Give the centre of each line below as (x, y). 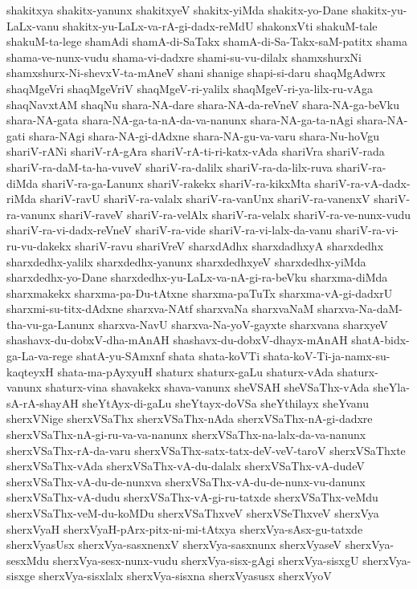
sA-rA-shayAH (43, 402)
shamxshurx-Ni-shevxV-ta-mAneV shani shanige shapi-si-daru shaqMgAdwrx (196, 73)
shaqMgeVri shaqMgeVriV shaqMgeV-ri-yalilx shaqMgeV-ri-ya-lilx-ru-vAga (190, 88)
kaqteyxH (30, 371)
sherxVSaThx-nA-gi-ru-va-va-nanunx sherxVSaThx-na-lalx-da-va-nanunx (186, 435)
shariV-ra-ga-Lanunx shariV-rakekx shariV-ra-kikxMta (176, 183)
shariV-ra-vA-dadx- (362, 183)
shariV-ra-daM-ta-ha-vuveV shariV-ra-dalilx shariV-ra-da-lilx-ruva (170, 167)
